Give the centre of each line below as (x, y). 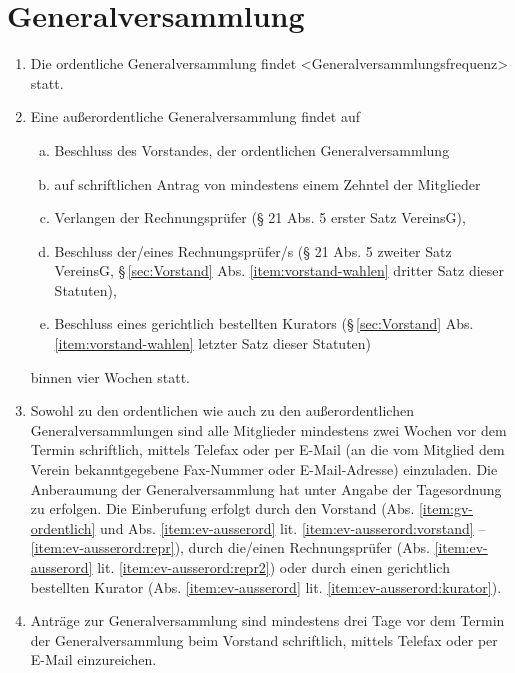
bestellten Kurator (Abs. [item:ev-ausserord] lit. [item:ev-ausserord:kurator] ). (266, 586)
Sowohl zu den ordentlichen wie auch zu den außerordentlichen (222, 410)
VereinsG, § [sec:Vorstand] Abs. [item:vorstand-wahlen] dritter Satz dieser (279, 270)
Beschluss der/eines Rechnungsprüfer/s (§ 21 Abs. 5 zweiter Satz (253, 250)
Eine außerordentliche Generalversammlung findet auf (195, 116)
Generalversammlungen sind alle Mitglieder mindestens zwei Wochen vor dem (268, 429)
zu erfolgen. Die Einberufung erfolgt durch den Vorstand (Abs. (222, 508)
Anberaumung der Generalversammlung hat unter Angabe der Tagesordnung (266, 488)
